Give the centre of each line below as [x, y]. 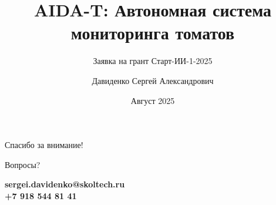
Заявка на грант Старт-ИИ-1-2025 [153, 61]
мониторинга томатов [153, 33]
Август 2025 [153, 100]
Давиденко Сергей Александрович [153, 80]
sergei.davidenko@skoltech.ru [65, 184]
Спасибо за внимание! [44, 145]
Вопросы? [23, 164]
